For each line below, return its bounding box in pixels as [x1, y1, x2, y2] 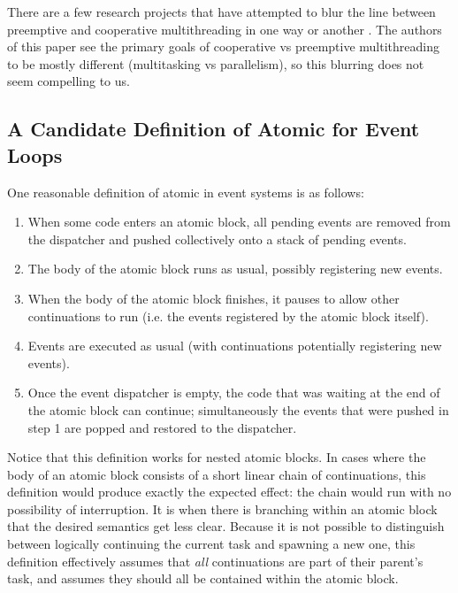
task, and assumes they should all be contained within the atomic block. [7, 569, 399, 588]
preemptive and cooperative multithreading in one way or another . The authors [7, 19, 442, 38]
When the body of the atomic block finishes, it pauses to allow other [27, 289, 400, 307]
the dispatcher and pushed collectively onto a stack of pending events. [27, 229, 407, 248]
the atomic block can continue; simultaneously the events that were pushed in [27, 400, 449, 419]
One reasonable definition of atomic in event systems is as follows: [7, 182, 364, 201]
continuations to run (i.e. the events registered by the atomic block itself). [27, 306, 429, 325]
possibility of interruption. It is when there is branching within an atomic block [7, 499, 438, 518]
